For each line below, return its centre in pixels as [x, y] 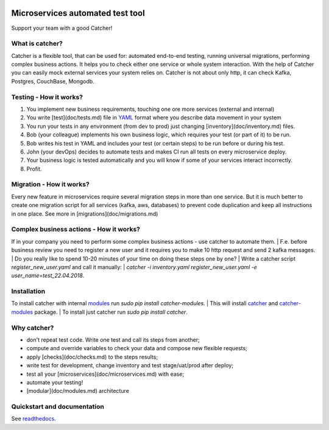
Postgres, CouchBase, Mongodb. [53, 81]
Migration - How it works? [50, 185]
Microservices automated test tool [78, 13]
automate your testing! [55, 382]
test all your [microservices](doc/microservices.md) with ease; [105, 374]
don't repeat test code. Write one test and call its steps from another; [113, 340]
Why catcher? [33, 328]
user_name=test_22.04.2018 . [48, 276]
